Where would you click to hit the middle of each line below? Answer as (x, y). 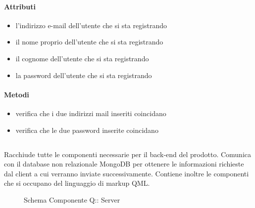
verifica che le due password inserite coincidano (87, 130)
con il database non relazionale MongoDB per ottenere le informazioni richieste (124, 164)
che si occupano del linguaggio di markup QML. (77, 183)
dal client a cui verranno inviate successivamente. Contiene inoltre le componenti (127, 173)
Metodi (17, 94)
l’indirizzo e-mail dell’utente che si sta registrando (91, 25)
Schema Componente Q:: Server (72, 199)
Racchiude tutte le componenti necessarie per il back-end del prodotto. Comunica (127, 154)
